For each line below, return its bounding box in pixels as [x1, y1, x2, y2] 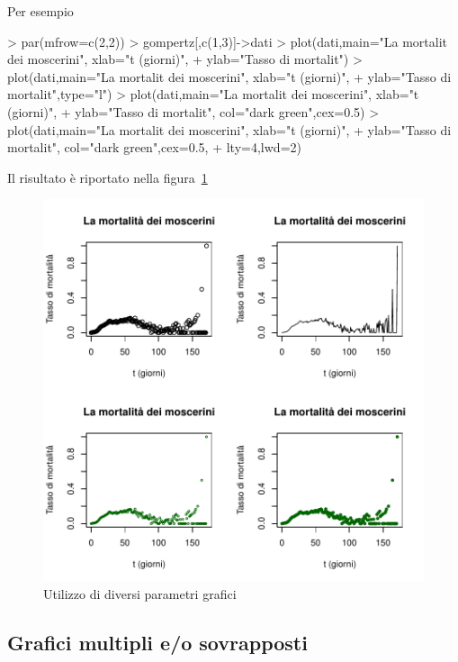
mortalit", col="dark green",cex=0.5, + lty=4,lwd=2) [7, 138, 301, 157]
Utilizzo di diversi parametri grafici [43, 584, 237, 603]
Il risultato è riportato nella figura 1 [7, 168, 208, 186]
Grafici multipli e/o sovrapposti [7, 628, 308, 656]
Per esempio [7, 2, 74, 20]
